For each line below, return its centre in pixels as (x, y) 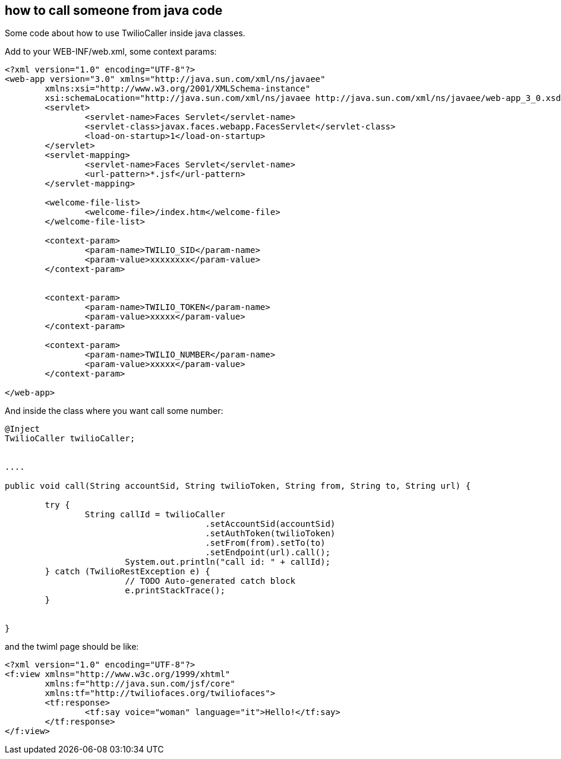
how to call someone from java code (114, 10)
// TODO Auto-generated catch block (210, 581)
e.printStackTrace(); (175, 591)
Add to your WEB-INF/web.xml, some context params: (111, 52)
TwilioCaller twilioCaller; (70, 439)
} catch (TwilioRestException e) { (127, 572)
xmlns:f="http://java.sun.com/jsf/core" (140, 684)
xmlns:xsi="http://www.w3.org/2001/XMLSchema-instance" (178, 89)
